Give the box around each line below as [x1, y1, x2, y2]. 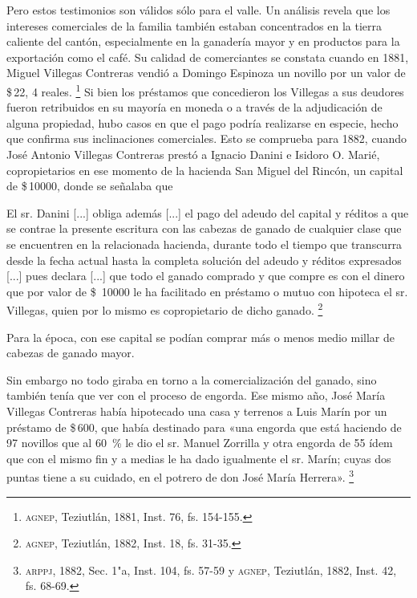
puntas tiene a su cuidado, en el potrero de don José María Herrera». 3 [6, 466, 354, 485]
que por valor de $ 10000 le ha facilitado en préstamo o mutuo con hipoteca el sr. [6, 283, 408, 299]
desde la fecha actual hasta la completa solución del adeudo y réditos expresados [6, 251, 402, 268]
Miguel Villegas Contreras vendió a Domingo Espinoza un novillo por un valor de [6, 64, 406, 81]
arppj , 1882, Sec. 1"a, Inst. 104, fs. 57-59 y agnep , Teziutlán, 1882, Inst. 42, [25, 561, 397, 578]
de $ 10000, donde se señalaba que [6, 177, 173, 194]
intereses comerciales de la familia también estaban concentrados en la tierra [6, 17, 382, 34]
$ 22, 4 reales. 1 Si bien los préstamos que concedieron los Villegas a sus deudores [6, 80, 404, 100]
